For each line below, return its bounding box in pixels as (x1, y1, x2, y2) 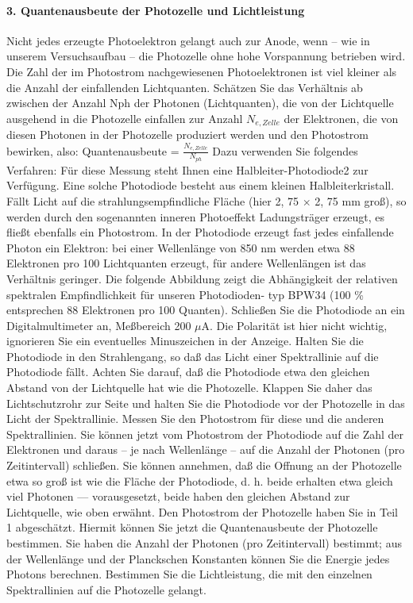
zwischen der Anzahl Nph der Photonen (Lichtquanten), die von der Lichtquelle (6, 94, 394, 111)
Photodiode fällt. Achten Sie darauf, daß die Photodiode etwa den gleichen (6, 363, 370, 380)
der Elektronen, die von (284, 109, 399, 126)
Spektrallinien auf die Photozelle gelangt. (6, 581, 206, 597)
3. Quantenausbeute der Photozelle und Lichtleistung (6, 2, 305, 18)
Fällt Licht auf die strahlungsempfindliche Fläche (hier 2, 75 (6, 192, 299, 209)
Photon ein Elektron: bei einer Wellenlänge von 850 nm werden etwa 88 (6, 239, 355, 255)
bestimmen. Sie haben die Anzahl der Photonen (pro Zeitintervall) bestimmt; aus (6, 535, 402, 551)
